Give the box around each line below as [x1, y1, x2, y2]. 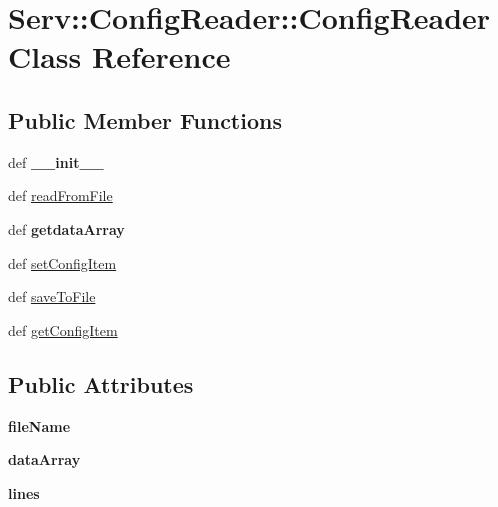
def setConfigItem [8, 252, 117, 273]
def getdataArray [8, 218, 125, 239]
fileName [8, 415, 71, 436]
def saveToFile [8, 286, 96, 307]
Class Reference [8, 36, 231, 77]
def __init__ [8, 151, 104, 172]
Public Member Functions [8, 104, 282, 135]
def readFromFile [8, 185, 113, 206]
